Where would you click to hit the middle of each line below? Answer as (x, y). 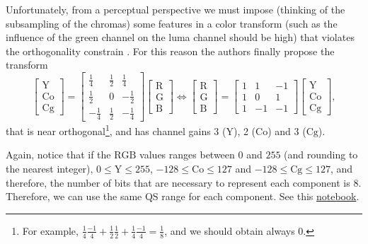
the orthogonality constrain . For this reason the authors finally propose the (170, 51)
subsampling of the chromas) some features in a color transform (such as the (172, 23)
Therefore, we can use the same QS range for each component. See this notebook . (183, 196)
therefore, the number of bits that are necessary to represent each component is (178, 182)
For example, (50, 230)
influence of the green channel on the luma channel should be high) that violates (180, 37)
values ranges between (187, 155)
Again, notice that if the (58, 155)
